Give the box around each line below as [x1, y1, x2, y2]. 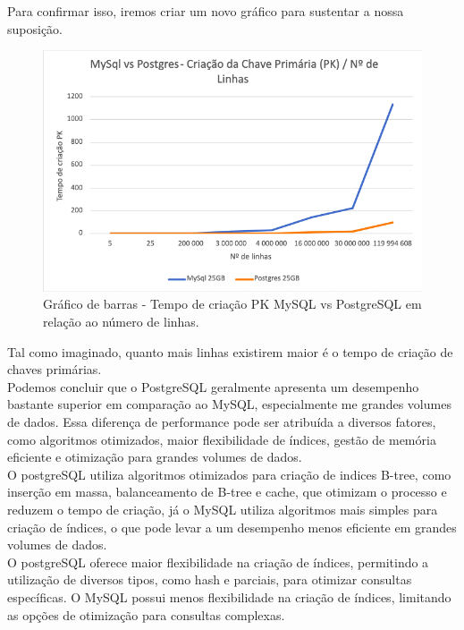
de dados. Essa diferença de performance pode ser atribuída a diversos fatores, [7, 413, 436, 431]
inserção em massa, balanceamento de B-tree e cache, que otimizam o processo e [7, 482, 447, 501]
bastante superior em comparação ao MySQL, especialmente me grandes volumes [7, 395, 451, 413]
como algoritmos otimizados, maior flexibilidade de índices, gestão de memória [7, 430, 436, 448]
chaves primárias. [7, 360, 102, 379]
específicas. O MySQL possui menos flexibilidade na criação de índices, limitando [7, 587, 451, 606]
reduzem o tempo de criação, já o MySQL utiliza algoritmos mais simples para [7, 500, 438, 519]
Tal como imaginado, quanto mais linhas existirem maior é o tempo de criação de [7, 342, 453, 361]
